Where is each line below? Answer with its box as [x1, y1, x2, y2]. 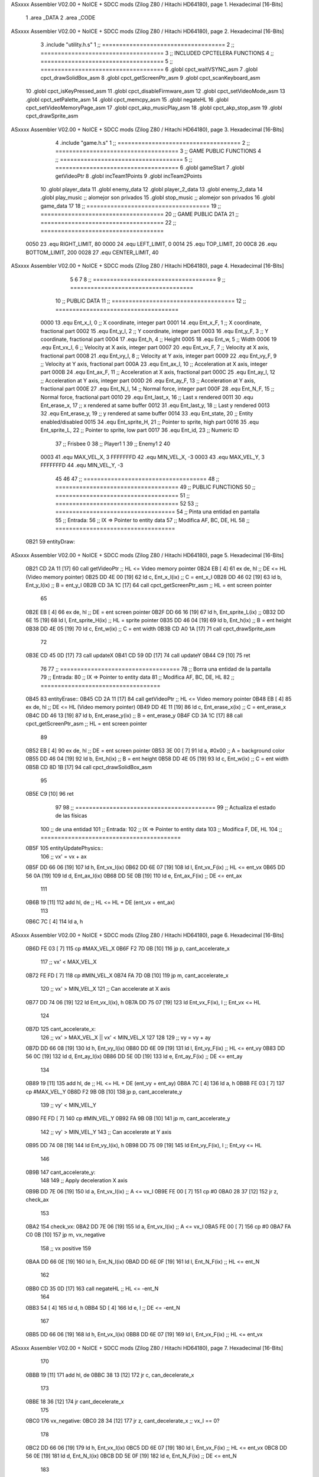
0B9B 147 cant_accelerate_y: [25, 1169, 96, 1176]
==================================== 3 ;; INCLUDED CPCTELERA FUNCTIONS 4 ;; [40, 49, 274, 56]
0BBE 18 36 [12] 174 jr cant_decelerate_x [25, 1398, 124, 1406]
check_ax [25, 1196, 50, 1203]
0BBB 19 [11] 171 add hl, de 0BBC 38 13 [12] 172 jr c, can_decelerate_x [25, 1371, 194, 1378]
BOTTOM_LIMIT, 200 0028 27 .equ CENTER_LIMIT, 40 [25, 249, 159, 256]
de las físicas [55, 812, 87, 819]
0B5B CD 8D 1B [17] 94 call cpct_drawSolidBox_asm [25, 763, 152, 770]
